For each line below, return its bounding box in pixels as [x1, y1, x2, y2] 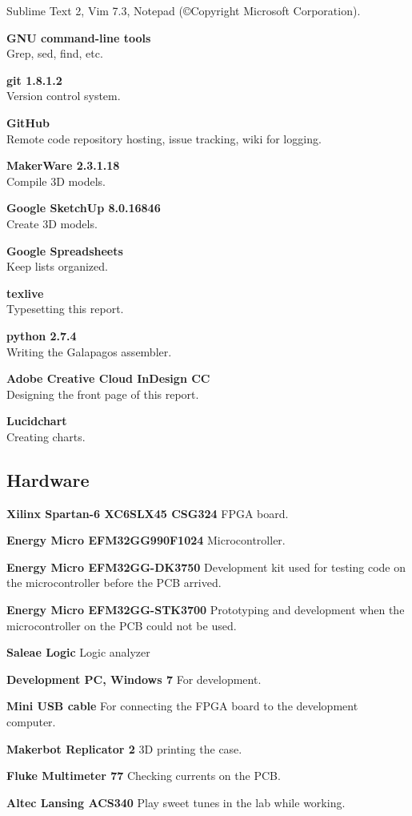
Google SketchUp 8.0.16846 [6, 199, 161, 216]
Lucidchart [6, 412, 67, 429]
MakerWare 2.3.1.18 [6, 157, 120, 174]
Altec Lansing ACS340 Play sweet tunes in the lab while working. [6, 794, 346, 810]
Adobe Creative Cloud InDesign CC [6, 370, 210, 387]
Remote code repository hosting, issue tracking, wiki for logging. [6, 130, 322, 147]
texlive [6, 284, 44, 301]
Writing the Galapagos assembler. [6, 343, 172, 360]
